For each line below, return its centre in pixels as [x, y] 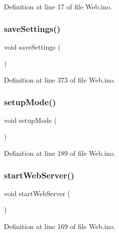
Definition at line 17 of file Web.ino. [58, 6]
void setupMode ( [30, 120]
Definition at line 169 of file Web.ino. [60, 226]
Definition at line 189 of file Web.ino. [60, 153]
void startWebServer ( [37, 193]
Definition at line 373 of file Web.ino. [60, 80]
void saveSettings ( [32, 46]
